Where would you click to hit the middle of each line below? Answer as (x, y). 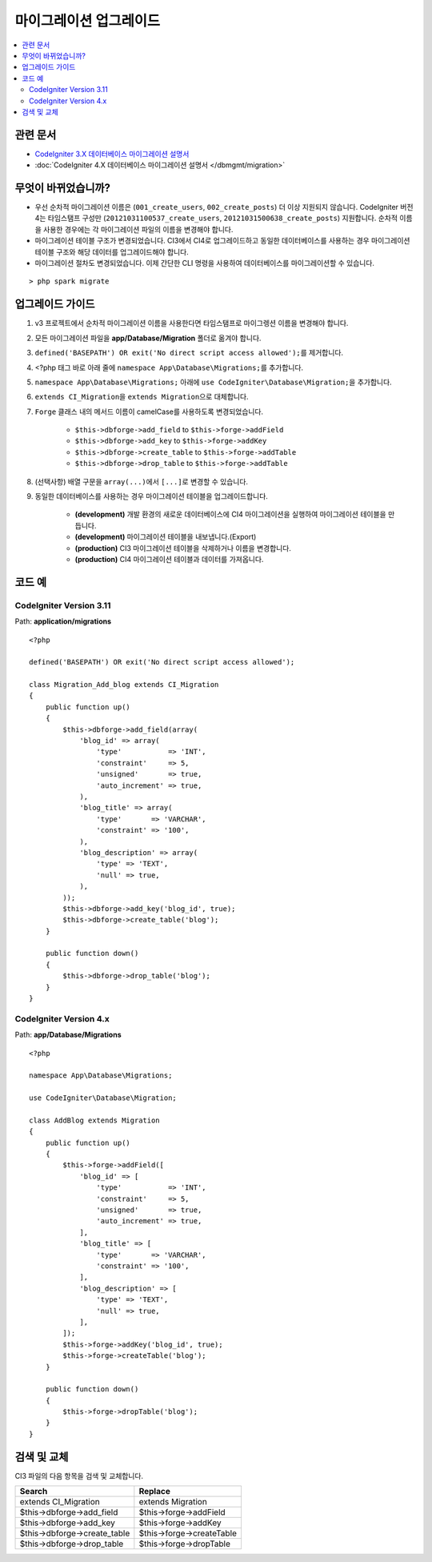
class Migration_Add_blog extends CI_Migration (124, 685)
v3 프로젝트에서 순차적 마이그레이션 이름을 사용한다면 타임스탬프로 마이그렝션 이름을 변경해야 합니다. (192, 323)
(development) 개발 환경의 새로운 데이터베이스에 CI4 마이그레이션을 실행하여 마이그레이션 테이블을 (231, 514)
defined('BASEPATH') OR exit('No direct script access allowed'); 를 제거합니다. (189, 353)
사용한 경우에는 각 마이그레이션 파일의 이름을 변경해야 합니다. (138, 229)
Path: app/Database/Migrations (68, 1035)
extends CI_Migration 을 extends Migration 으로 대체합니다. (142, 397)
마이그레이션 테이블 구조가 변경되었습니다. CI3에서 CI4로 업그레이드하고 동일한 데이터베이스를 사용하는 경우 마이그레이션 (222, 241)
